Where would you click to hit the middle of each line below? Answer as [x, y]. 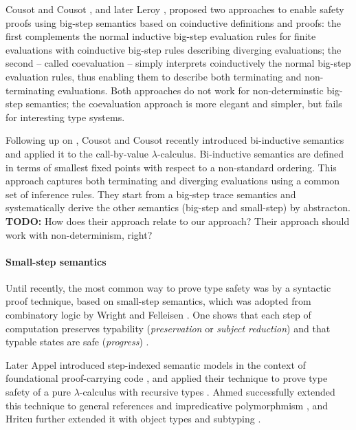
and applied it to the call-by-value [77, 153]
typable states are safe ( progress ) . [77, 342]
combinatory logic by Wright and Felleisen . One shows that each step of [158, 315]
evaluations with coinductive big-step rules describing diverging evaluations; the [174, 49]
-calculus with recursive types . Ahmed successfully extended [207, 392]
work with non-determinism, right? [79, 234]
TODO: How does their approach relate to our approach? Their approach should [178, 221]
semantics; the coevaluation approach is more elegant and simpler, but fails [184, 104]
